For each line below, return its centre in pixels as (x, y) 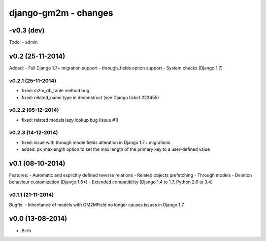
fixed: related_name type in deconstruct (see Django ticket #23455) (90, 97)
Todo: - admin (23, 42)
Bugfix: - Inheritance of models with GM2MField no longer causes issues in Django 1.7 (97, 205)
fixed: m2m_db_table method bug (55, 91)
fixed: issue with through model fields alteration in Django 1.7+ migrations (96, 142)
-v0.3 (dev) (27, 30)
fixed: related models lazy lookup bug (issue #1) (70, 120)
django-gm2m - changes (61, 13)
